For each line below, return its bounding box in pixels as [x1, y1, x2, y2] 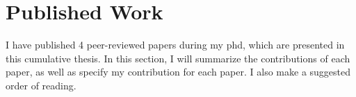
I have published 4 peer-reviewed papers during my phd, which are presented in [6, 37, 345, 52]
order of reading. [6, 78, 76, 92]
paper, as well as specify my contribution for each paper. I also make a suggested [6, 64, 351, 79]
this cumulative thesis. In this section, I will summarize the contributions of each [6, 51, 350, 65]
